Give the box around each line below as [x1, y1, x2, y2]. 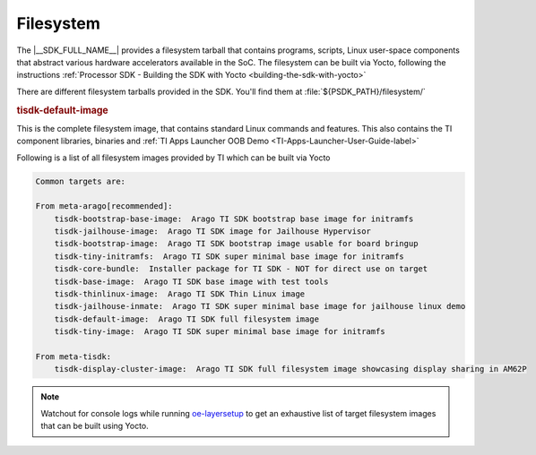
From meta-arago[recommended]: [35, 202, 174, 211]
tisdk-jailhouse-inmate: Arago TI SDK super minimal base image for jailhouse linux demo [54, 301, 466, 312]
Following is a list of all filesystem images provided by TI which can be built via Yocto [16, 152, 331, 163]
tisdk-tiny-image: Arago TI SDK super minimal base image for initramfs [54, 327, 385, 337]
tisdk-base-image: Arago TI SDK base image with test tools [54, 276, 329, 287]
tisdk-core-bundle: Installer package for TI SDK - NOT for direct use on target [54, 264, 428, 274]
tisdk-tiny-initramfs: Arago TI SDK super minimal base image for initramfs [54, 251, 405, 262]
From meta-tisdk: [35, 352, 112, 362]
